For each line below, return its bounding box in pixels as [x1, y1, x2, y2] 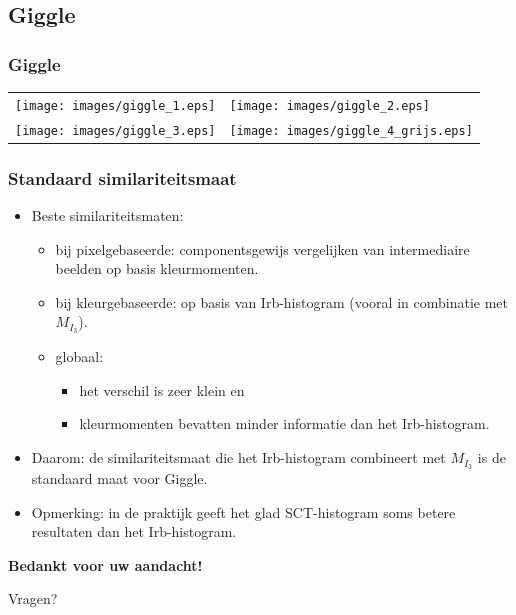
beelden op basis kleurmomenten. [55, 258, 259, 279]
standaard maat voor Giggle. [31, 467, 208, 488]
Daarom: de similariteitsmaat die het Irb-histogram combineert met [31, 447, 446, 468]
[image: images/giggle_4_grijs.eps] [229, 123, 473, 138]
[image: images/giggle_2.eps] [229, 98, 430, 113]
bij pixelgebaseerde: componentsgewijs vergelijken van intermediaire [55, 238, 470, 259]
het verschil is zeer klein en [79, 379, 245, 400]
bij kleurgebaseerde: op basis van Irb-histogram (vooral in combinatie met [55, 291, 508, 312]
